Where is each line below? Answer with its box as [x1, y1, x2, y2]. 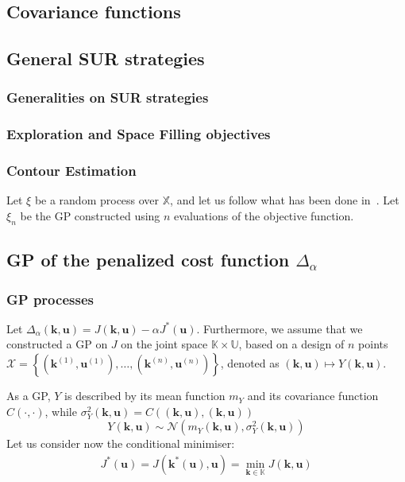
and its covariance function [247, 387, 379, 404]
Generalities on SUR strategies [6, 87, 209, 107]
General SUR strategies [6, 46, 205, 71]
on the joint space [121, 336, 208, 352]
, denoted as [220, 355, 280, 371]
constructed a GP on [6, 336, 108, 352]
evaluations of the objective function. [174, 208, 354, 224]
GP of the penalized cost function [6, 247, 290, 272]
